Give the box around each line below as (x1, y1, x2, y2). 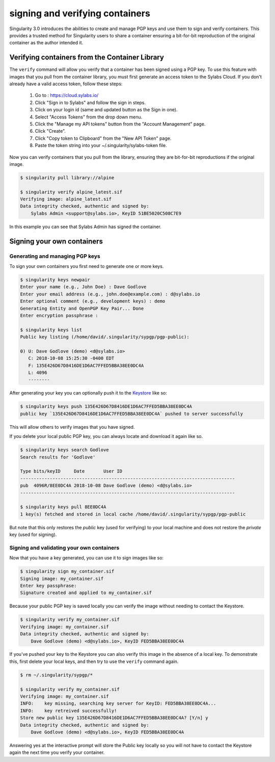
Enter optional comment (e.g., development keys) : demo (20, 299, 166, 304)
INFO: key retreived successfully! (20, 707, 117, 714)
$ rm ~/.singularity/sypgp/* (20, 672, 93, 678)
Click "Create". (35, 128, 66, 134)
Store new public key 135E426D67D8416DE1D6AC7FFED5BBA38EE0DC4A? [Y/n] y (20, 715, 208, 721)
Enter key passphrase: (20, 582, 77, 588)
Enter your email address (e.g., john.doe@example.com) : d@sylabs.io (20, 291, 201, 297)
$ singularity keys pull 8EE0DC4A (20, 504, 106, 510)
